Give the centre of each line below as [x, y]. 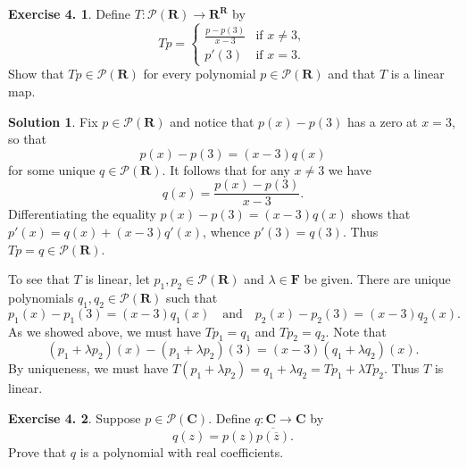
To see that [39, 279]
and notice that [212, 121]
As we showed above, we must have [104, 331]
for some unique [52, 169]
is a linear [417, 74]
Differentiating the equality [82, 214]
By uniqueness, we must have [88, 368]
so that [27, 139]
